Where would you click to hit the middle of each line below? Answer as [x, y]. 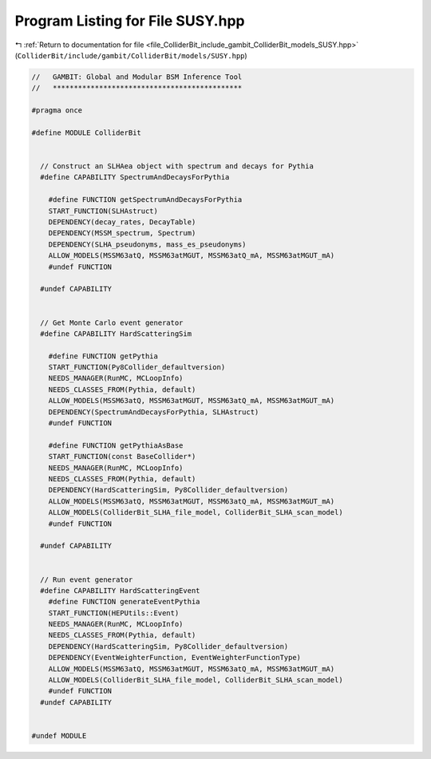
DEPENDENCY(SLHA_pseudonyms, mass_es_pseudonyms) [147, 244]
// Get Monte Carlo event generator [112, 322]
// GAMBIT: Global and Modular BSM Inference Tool [137, 77]
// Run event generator [87, 579]
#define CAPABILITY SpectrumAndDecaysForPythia [135, 177]
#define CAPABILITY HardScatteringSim [116, 334]
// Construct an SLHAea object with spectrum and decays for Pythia [177, 166]
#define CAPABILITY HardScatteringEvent [120, 590]
